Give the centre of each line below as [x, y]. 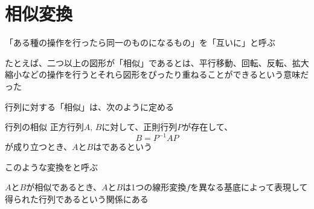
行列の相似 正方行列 [44, 127]
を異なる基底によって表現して [249, 187]
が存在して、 [208, 127]
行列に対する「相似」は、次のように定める [89, 106]
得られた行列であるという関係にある [77, 198]
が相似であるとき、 [64, 187]
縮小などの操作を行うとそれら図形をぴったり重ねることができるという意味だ [157, 74]
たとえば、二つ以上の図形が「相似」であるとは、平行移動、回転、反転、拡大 [157, 62]
